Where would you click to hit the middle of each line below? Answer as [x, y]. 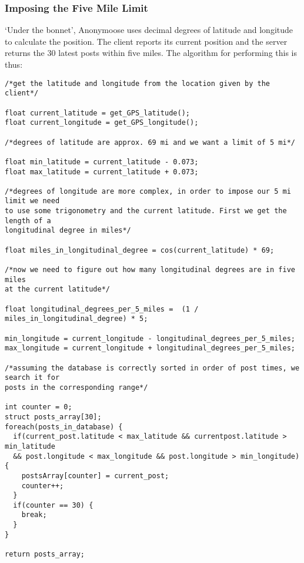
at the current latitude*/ [57, 289]
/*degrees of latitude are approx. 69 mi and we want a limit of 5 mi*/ [150, 142]
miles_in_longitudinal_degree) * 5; [76, 319]
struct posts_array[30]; [53, 417]
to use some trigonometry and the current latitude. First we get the [146, 211]
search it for [32, 378]
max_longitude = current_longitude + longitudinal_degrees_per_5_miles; [150, 348]
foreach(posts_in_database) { [64, 427]
